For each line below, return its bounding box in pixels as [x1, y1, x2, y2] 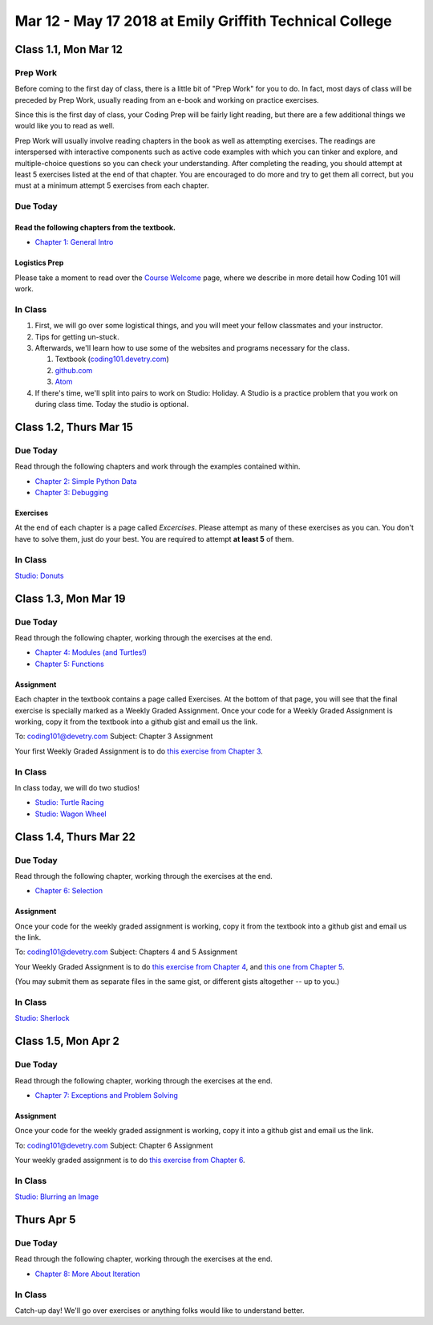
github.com [55, 365, 93, 375]
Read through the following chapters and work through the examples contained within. [14, 461, 301, 471]
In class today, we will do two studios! [14, 782, 140, 792]
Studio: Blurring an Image [14, 1192, 99, 1201]
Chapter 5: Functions [34, 659, 104, 669]
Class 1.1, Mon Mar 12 [14, 43, 123, 56]
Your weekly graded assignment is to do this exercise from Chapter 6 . [14, 1156, 245, 1165]
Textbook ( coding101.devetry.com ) [55, 354, 170, 364]
